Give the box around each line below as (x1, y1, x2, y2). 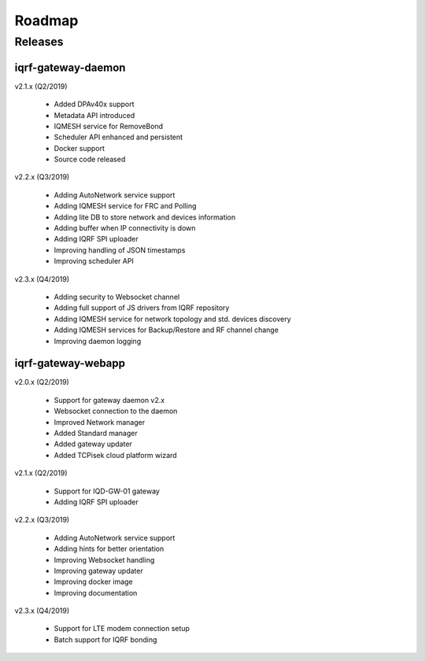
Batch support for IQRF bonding (54, 634, 157, 644)
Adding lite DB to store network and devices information (54, 212, 236, 222)
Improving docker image (54, 577, 133, 586)
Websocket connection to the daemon (54, 406, 178, 416)
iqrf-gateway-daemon (14, 61, 126, 74)
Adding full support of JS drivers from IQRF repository (54, 303, 230, 312)
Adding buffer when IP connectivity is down (54, 223, 196, 233)
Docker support (54, 143, 105, 153)
